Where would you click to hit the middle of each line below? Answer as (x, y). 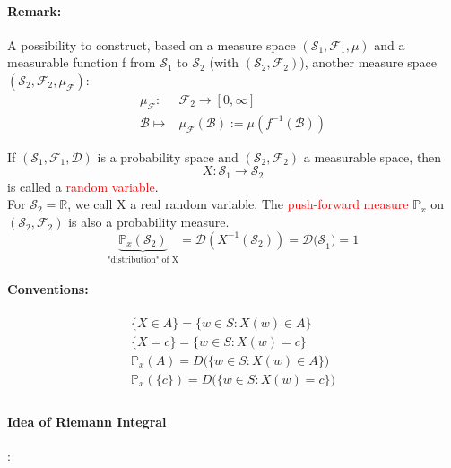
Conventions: (48, 288)
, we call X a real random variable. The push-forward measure (238, 204)
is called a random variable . (83, 186)
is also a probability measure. (149, 222)
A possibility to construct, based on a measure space (152, 44)
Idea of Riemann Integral (87, 421)
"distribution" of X (143, 260)
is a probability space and (168, 156)
